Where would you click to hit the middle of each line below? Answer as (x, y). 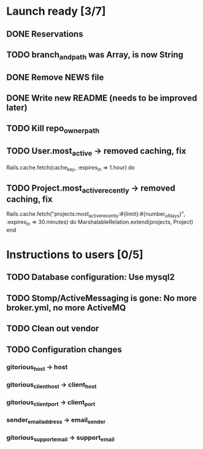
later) (17, 108)
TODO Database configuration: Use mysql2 (90, 277)
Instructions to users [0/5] (75, 255)
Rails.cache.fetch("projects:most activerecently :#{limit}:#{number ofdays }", (96, 215)
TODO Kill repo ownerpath (53, 129)
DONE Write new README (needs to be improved (102, 98)
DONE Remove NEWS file (55, 77)
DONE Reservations (45, 34)
